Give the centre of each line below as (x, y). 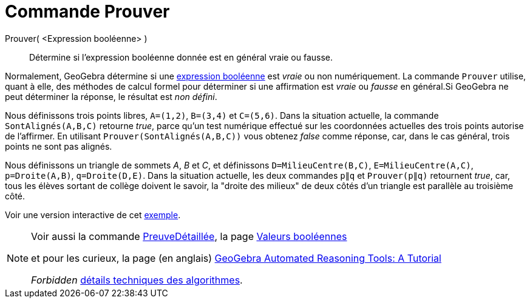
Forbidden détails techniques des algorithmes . (137, 280)
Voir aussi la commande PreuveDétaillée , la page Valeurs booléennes (189, 236)
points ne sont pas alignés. (59, 146)
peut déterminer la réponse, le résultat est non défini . (111, 96)
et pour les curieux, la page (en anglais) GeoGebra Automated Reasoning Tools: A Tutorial (236, 258)
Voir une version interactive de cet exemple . (93, 215)
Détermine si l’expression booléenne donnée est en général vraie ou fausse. (181, 57)
